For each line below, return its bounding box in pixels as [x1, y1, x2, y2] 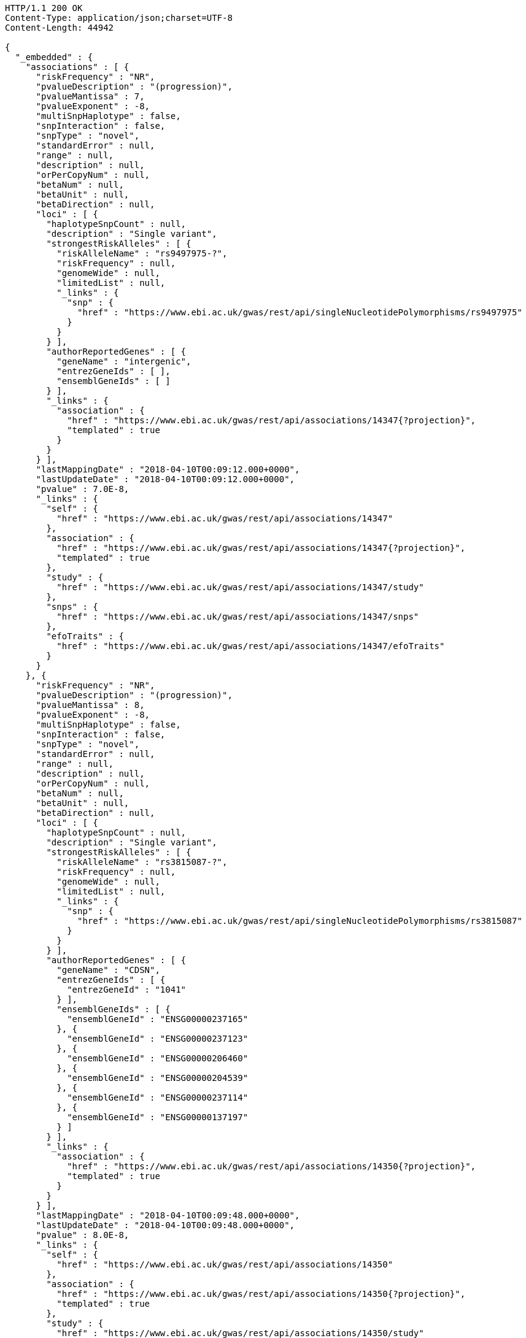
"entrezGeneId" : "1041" [67, 985, 187, 994]
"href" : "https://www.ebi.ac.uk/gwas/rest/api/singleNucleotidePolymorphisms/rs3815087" [77, 916, 522, 926]
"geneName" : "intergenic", [56, 356, 191, 366]
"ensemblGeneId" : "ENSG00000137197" [67, 1112, 249, 1122]
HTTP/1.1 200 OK [5, 3, 83, 13]
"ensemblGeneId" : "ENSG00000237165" [67, 1014, 249, 1024]
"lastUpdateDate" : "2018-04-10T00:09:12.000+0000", [36, 474, 295, 484]
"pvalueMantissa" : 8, [36, 700, 145, 710]
